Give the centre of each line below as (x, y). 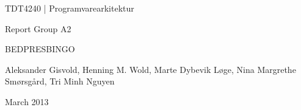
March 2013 (27, 101)
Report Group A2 (38, 28)
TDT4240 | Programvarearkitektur (70, 8)
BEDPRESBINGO (40, 49)
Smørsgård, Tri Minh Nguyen (60, 81)
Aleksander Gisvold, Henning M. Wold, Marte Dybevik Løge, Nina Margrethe (150, 69)
